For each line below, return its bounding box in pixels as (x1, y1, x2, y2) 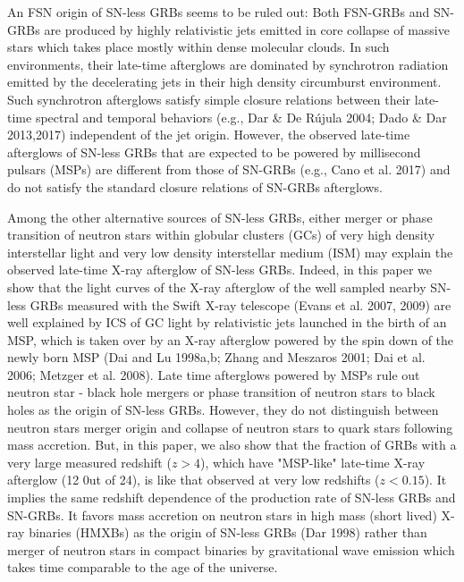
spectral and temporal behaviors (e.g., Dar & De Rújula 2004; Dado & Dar (35, 107, 447, 126)
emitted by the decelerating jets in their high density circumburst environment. (7, 72, 442, 91)
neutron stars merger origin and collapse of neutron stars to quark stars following (7, 418, 453, 436)
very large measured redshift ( (7, 452, 172, 471)
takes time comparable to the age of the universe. (7, 558, 278, 577)
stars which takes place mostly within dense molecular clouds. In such (7, 38, 390, 56)
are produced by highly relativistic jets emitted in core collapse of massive (44, 20, 450, 38)
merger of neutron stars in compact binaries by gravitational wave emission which (7, 540, 455, 559)
